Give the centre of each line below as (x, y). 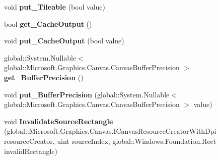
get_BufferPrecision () (44, 77)
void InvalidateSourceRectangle (59, 121)
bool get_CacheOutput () (48, 23)
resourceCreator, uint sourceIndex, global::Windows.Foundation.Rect (110, 141)
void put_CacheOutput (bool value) (64, 41)
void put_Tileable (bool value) (55, 7)
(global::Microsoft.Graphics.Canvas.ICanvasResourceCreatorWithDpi (110, 131)
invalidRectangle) (31, 151)
